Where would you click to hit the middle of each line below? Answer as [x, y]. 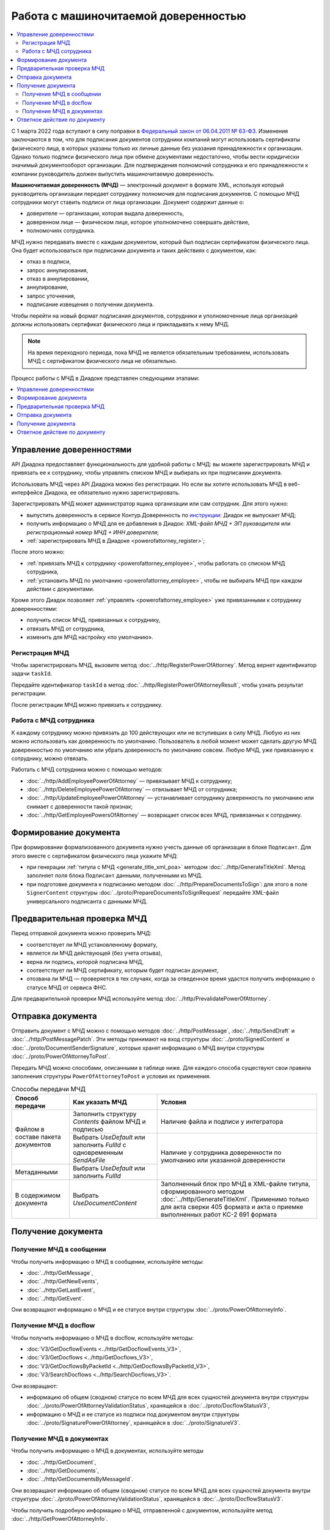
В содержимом [38, 1195]
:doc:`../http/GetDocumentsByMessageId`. [80, 1479]
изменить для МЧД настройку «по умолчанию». [90, 637]
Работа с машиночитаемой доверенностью [129, 16]
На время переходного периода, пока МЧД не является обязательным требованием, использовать [159, 353]
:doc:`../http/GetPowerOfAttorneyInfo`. [60, 1519]
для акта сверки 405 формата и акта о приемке [232, 1207]
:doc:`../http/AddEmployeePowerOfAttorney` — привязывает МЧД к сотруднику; [129, 781]
